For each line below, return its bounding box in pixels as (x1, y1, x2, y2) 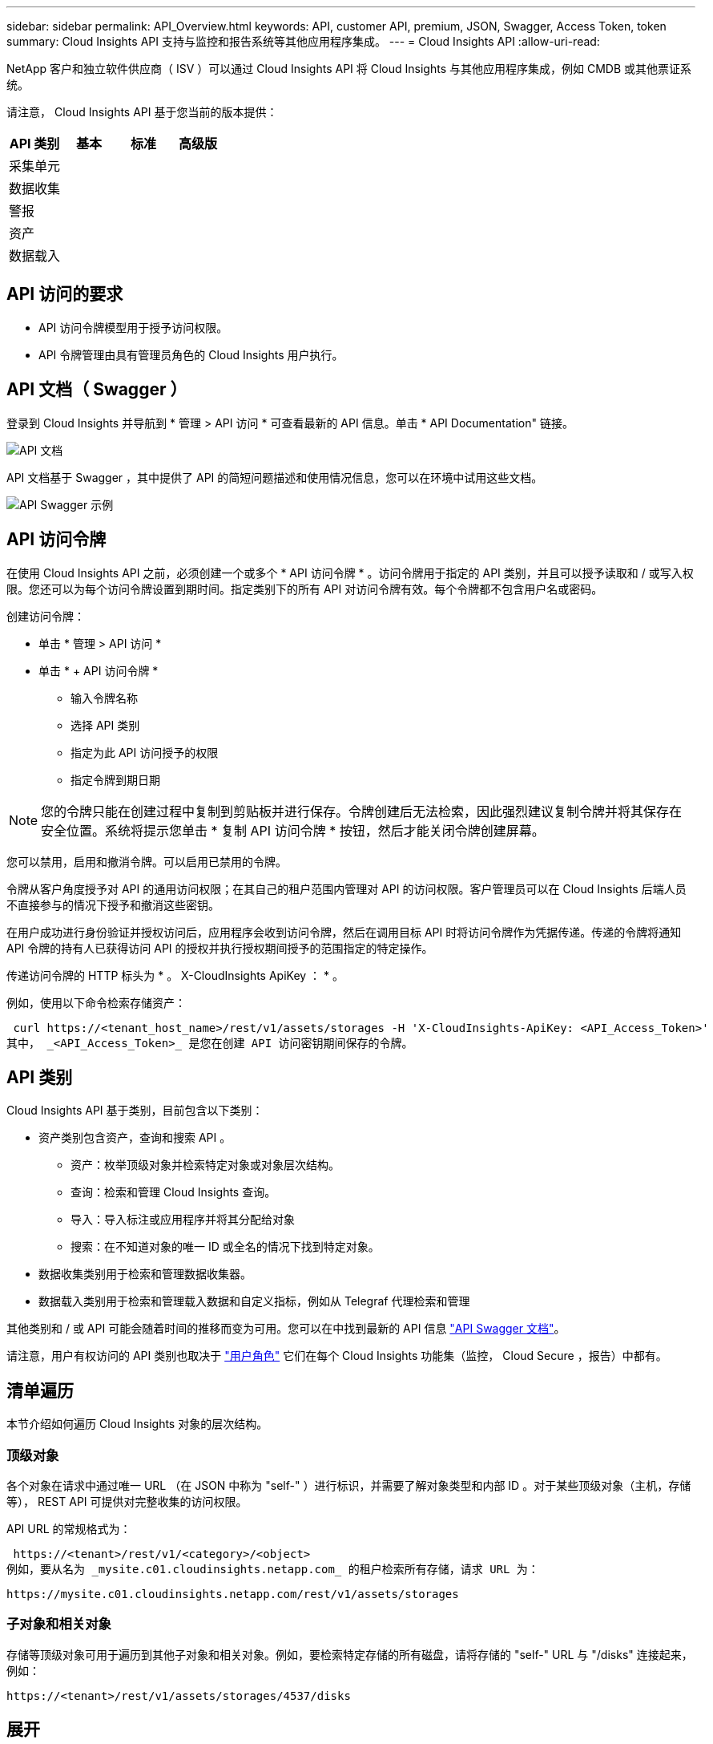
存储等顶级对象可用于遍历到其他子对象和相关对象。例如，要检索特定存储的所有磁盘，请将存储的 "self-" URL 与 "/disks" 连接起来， (6, 1647, 693, 1661)
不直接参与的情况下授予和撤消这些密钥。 (6, 897, 220, 912)
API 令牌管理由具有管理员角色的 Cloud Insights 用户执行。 (38, 347, 344, 362)
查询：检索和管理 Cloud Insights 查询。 (70, 1185, 276, 1200)
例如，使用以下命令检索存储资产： (6, 995, 186, 1010)
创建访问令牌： (6, 609, 85, 623)
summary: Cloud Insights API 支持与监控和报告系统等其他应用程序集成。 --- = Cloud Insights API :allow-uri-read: (6, 34, 600, 48)
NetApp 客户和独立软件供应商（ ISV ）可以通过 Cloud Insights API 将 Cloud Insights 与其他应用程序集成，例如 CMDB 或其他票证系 (6, 62, 691, 75)
